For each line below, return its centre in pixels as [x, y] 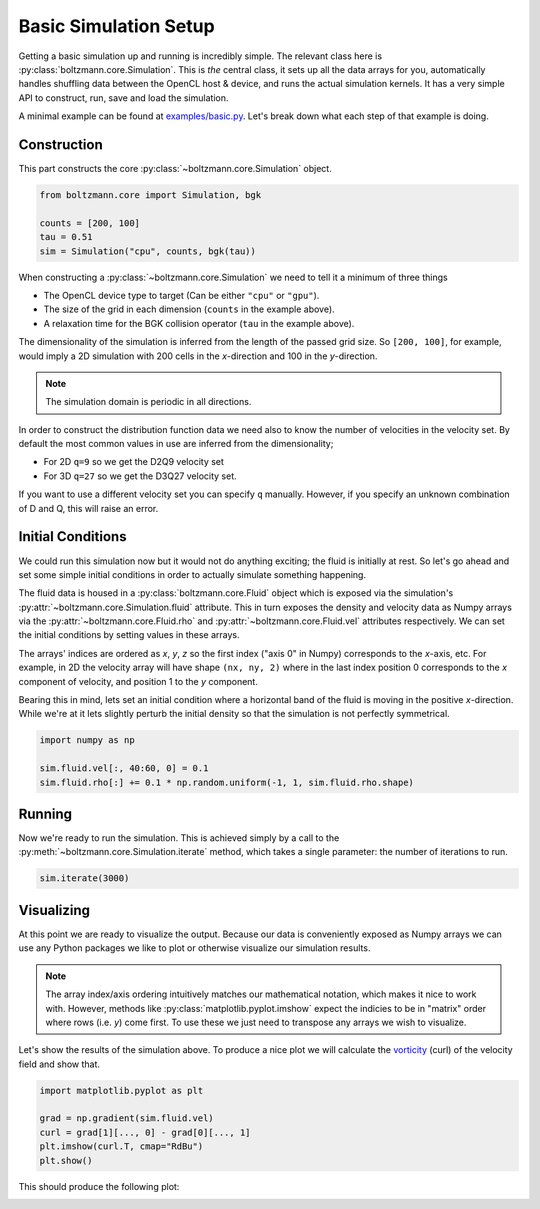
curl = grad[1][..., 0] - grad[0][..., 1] [145, 1132]
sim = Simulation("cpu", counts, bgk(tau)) [148, 251]
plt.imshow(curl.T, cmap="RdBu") [121, 1146]
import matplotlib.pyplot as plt [121, 1090]
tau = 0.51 [66, 237]
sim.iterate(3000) [84, 878]
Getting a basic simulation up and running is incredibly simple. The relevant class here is [200, 56]
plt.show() [66, 1160]
